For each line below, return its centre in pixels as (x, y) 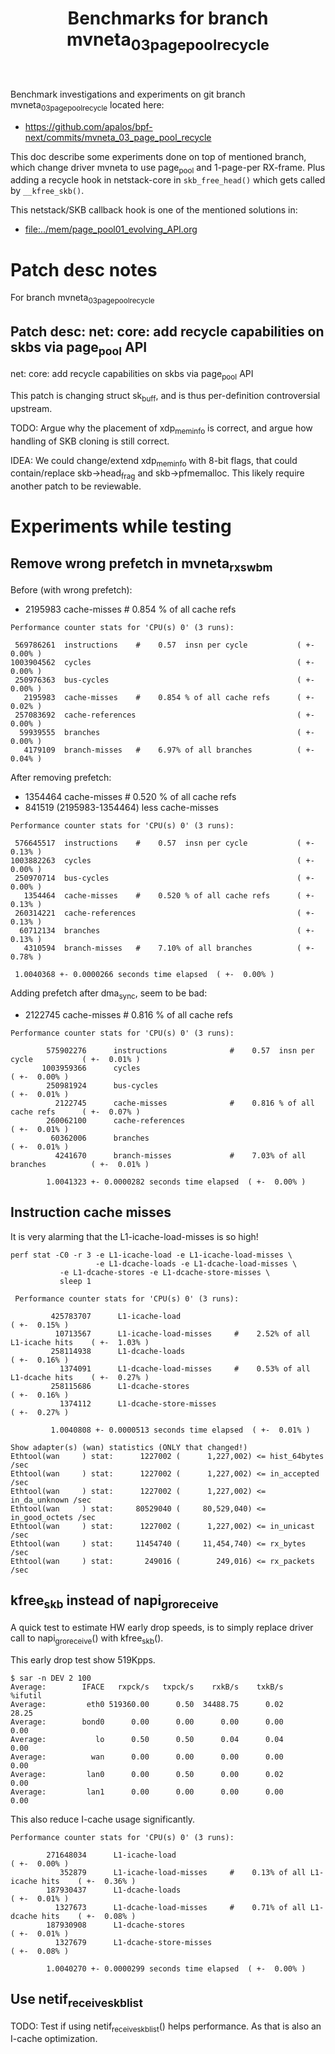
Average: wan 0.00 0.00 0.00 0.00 (147, 1757)
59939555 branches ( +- (167, 733)
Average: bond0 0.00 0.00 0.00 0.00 (147, 1722)
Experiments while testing (121, 526)
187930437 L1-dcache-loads (114, 1890)
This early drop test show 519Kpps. (83, 1659)
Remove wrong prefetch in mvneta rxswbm (141, 564)
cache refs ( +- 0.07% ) (75, 1112)
